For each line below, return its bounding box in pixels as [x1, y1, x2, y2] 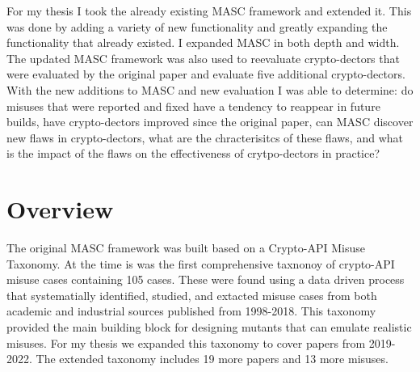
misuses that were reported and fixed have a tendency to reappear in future [6, 97, 380, 114]
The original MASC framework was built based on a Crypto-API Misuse [6, 239, 365, 256]
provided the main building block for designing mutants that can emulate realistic [6, 319, 412, 336]
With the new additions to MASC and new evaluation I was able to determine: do [6, 81, 414, 98]
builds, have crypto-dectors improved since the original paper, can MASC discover [6, 113, 414, 130]
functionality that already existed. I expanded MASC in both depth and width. [6, 34, 400, 51]
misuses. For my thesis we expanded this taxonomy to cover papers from [6, 334, 366, 351]
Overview [6, 192, 114, 226]
